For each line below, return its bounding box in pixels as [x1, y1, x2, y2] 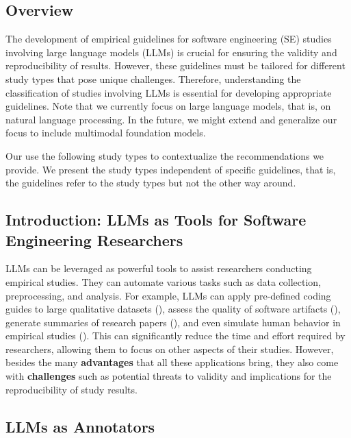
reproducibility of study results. [5, 382, 138, 396]
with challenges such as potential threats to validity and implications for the [5, 369, 332, 383]
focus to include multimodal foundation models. [5, 125, 206, 140]
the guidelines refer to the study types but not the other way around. [5, 175, 296, 190]
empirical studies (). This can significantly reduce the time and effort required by [5, 328, 346, 343]
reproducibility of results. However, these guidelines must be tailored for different [5, 58, 346, 73]
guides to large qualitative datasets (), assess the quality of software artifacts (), [5, 302, 341, 316]
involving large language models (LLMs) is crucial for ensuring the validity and [5, 45, 337, 59]
